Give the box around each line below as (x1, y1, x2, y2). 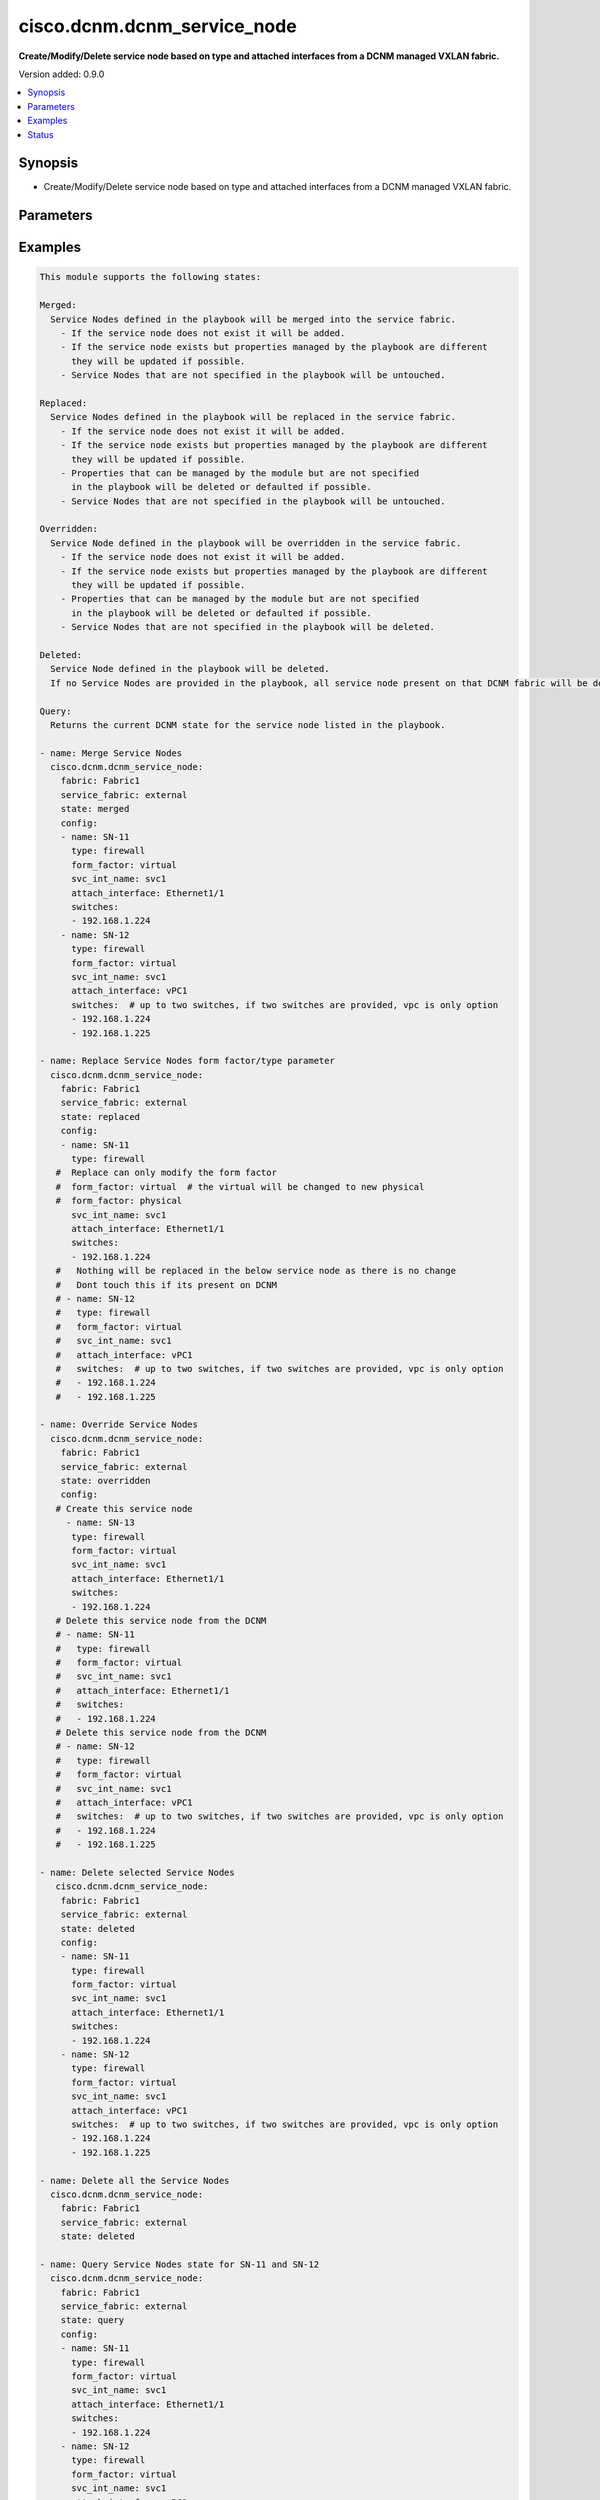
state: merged (60, 803, 130, 815)
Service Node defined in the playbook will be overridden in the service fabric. (50, 537, 462, 549)
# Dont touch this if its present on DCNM (55, 1279, 277, 1290)
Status (27, 128, 54, 140)
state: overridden (60, 1475, 151, 1487)
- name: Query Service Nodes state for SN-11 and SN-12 (39, 2258, 320, 2270)
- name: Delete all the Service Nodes (39, 2175, 230, 2186)
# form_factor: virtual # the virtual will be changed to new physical (55, 1181, 425, 1192)
